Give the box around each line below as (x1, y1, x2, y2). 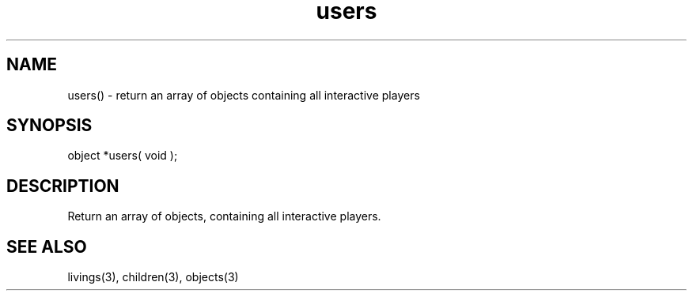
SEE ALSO (6, 236, 87, 257)
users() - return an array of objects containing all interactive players (67, 88, 420, 102)
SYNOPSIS (6, 115, 93, 136)
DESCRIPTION (6, 175, 119, 196)
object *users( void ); (67, 148, 178, 163)
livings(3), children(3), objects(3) (67, 270, 239, 284)
